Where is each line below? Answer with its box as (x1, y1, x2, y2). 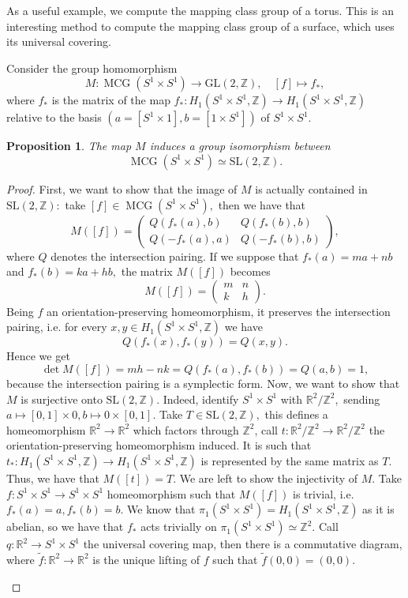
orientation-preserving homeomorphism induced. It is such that (6, 437, 312, 453)
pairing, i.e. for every (6, 318, 107, 335)
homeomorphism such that (107, 485, 236, 502)
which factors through (133, 421, 239, 438)
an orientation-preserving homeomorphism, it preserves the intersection (47, 303, 391, 319)
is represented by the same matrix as (200, 452, 379, 468)
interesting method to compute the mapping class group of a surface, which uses (6, 17, 395, 34)
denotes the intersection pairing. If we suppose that (51, 247, 299, 264)
